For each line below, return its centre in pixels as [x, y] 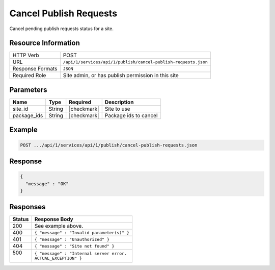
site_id [20, 109]
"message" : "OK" [47, 183]
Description [119, 102]
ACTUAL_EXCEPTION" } [58, 259]
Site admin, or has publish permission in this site [121, 76]
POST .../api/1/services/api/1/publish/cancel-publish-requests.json [109, 145]
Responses [28, 207]
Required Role [29, 76]
